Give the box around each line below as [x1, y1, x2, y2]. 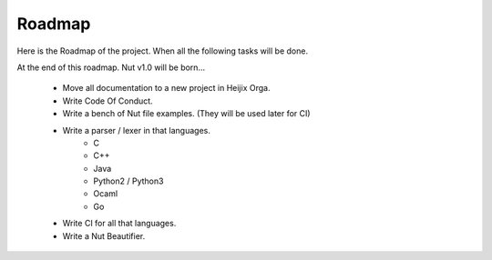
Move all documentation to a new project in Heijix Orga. [62, 83, 271, 94]
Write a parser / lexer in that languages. [62, 125, 211, 135]
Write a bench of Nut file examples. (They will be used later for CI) [62, 108, 311, 119]
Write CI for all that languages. [62, 218, 177, 229]
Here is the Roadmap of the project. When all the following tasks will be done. [16, 45, 309, 56]
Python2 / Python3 [93, 175, 164, 186]
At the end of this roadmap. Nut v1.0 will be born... [16, 62, 205, 73]
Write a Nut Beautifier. [62, 230, 146, 241]
